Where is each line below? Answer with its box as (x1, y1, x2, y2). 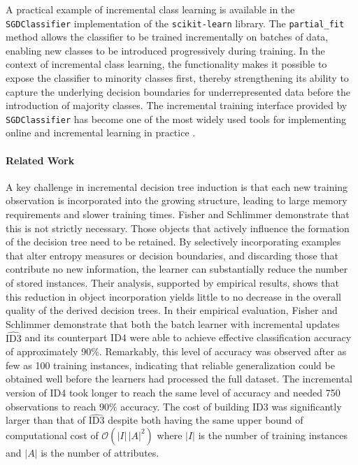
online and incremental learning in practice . (6, 125, 196, 140)
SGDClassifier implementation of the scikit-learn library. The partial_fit (6, 15, 345, 30)
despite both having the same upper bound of (108, 413, 303, 427)
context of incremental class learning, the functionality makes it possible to (6, 57, 327, 71)
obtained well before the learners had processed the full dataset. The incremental (6, 371, 352, 386)
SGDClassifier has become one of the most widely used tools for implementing (6, 111, 346, 126)
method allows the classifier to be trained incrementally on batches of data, (6, 29, 329, 44)
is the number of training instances (198, 427, 348, 442)
